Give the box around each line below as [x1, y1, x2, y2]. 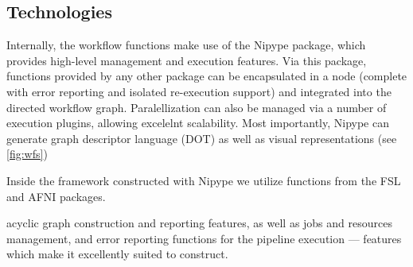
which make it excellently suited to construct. [6, 246, 228, 262]
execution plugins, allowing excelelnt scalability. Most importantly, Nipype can [6, 114, 389, 131]
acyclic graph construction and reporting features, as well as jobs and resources [6, 215, 392, 231]
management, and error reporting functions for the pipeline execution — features [6, 230, 402, 246]
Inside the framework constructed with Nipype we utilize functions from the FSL [6, 172, 401, 188]
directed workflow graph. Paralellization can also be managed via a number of [6, 99, 387, 115]
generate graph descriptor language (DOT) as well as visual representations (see [6, 130, 397, 146]
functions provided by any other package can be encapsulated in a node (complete [6, 68, 407, 84]
